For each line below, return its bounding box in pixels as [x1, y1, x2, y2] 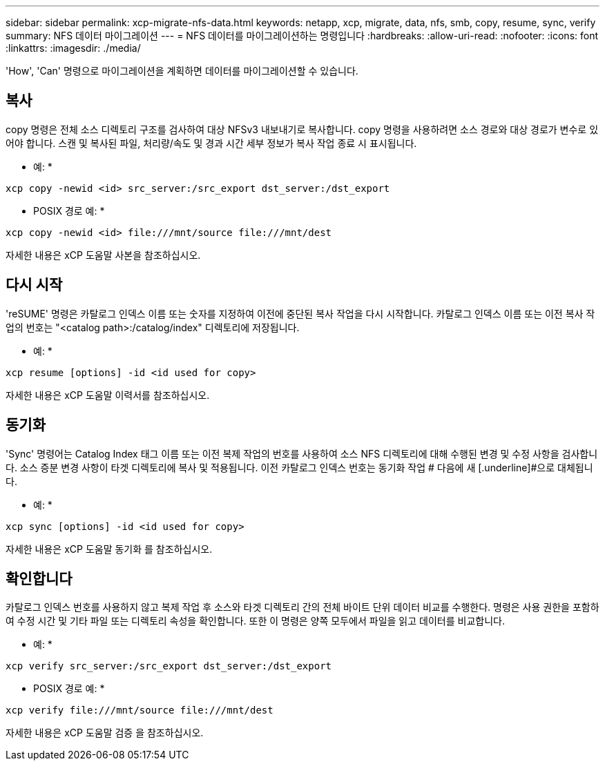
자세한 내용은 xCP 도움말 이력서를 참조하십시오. [6, 389, 210, 401]
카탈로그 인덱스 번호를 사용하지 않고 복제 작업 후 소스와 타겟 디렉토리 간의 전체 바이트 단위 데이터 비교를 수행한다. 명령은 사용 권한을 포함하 [6, 601, 599, 613]
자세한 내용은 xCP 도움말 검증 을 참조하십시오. [6, 727, 204, 739]
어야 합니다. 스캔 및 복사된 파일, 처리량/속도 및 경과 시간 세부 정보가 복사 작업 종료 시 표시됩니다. [6, 137, 417, 149]
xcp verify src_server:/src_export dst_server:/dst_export [6, 660, 332, 672]
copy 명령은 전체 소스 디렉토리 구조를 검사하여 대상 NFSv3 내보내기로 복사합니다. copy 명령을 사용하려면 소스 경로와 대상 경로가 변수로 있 [6, 123, 599, 135]
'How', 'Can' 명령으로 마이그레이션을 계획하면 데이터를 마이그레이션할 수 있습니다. [6, 65, 358, 77]
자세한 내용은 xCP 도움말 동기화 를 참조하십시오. [6, 542, 213, 555]
